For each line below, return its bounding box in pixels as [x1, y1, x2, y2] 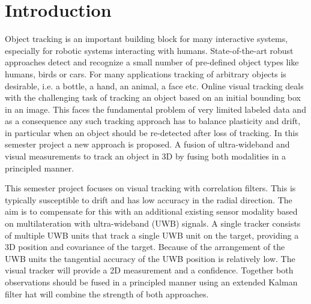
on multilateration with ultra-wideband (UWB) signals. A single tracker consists [5, 217, 301, 230]
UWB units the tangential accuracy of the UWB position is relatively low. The [5, 252, 295, 264]
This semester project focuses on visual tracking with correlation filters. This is [5, 182, 296, 194]
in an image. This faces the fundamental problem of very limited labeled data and [5, 103, 306, 115]
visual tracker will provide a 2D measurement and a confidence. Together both [5, 264, 294, 276]
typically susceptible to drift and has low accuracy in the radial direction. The [5, 193, 292, 206]
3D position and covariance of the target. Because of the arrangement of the [5, 240, 285, 253]
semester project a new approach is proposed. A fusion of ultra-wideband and [5, 138, 290, 151]
